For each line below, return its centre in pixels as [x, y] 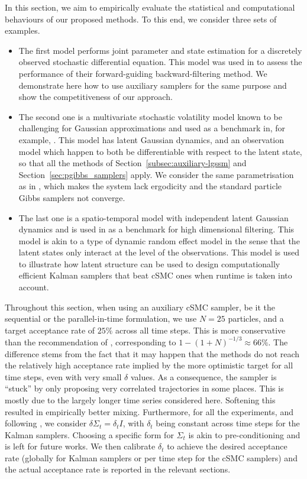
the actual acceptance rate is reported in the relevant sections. [118, 469]
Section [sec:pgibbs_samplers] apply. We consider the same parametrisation [156, 174]
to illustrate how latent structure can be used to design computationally [149, 263]
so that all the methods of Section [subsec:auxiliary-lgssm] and [133, 163]
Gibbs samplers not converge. [72, 197]
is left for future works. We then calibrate [80, 446]
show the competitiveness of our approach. [96, 97]
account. [34, 287]
